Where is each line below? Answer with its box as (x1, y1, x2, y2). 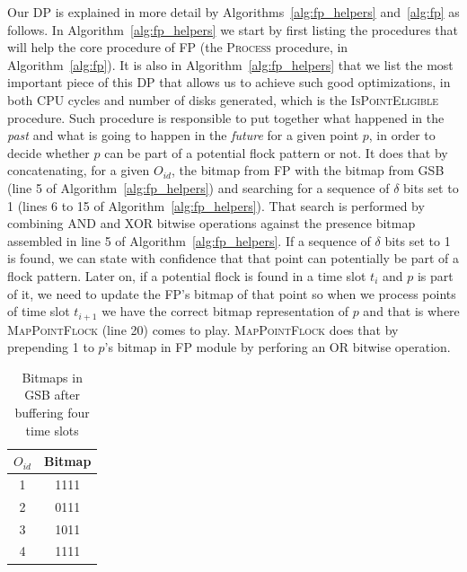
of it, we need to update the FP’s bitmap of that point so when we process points (7, 284, 456, 303)
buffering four (14, 402, 90, 421)
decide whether (7, 143, 90, 162)
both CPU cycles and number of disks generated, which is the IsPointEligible (7, 90, 439, 109)
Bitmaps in (22, 367, 83, 386)
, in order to (368, 126, 436, 145)
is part (417, 266, 454, 285)
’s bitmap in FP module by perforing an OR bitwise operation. (104, 338, 451, 356)
